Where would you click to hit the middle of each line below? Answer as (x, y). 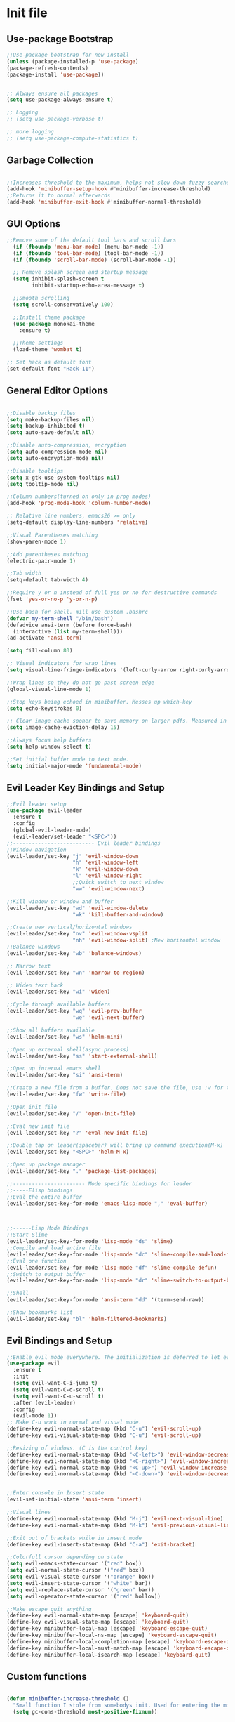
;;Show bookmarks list (40, 1313)
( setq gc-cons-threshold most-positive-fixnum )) (85, 1712)
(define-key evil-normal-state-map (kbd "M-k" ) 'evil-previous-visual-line (120, 1525)
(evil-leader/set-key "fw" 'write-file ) (67, 1094)
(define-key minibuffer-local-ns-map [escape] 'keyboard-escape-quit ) (112, 1635)
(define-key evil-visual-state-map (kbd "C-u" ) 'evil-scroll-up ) (104, 1435)
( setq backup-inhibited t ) (46, 426)
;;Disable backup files (41, 413)
